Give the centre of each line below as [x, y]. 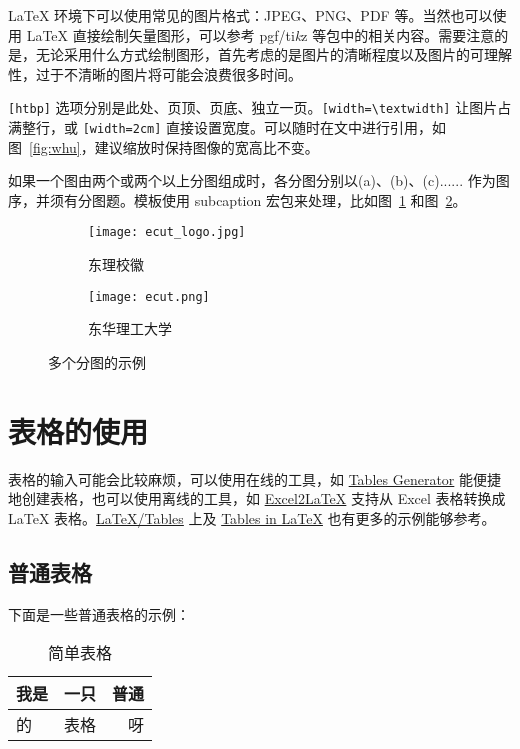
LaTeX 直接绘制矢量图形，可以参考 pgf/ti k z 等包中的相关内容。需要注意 [260, 34]
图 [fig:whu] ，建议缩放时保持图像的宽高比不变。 [163, 146]
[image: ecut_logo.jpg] [167, 232]
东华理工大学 [130, 328]
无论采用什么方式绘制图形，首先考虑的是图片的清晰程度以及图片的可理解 [273, 54]
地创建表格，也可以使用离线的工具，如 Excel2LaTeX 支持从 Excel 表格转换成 [257, 498]
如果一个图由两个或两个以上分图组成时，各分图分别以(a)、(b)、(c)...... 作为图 [259, 180]
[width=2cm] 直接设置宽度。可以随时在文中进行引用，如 [264, 127]
